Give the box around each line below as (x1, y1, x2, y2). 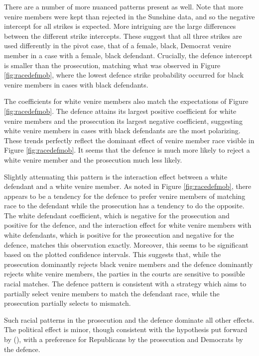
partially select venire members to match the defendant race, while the (4, 288, 220, 298)
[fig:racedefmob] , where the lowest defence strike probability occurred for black (4, 70, 244, 80)
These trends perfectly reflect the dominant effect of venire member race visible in (4, 135, 255, 145)
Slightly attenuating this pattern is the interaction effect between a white (4, 171, 228, 181)
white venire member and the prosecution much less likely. (4, 154, 182, 165)
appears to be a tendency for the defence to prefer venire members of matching (4, 190, 246, 201)
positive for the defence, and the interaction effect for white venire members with (4, 220, 252, 230)
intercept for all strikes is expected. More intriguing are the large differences (4, 21, 236, 31)
